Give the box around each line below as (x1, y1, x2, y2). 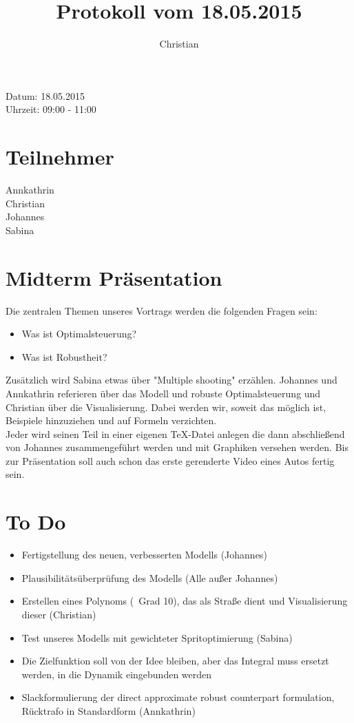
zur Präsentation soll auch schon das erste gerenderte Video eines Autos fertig (6, 453, 335, 468)
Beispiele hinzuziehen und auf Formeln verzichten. (6, 413, 217, 428)
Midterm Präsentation (6, 263, 222, 291)
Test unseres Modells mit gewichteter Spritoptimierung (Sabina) (21, 630, 293, 645)
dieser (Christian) (21, 607, 96, 621)
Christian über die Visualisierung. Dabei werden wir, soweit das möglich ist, (6, 399, 326, 414)
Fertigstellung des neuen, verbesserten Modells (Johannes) (21, 547, 267, 562)
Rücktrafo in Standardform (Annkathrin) (21, 703, 196, 717)
